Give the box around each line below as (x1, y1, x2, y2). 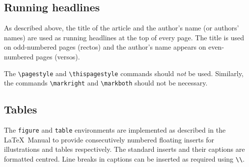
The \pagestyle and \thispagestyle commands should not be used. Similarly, (4, 68, 244, 78)
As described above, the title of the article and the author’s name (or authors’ (4, 23, 239, 33)
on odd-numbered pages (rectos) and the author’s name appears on (4, 42, 206, 52)
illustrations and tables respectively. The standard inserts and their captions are (4, 144, 245, 154)
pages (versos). (35, 51, 80, 61)
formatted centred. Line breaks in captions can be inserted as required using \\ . (4, 153, 245, 164)
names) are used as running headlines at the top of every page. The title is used (4, 32, 244, 42)
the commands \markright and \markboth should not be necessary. (4, 78, 208, 88)
